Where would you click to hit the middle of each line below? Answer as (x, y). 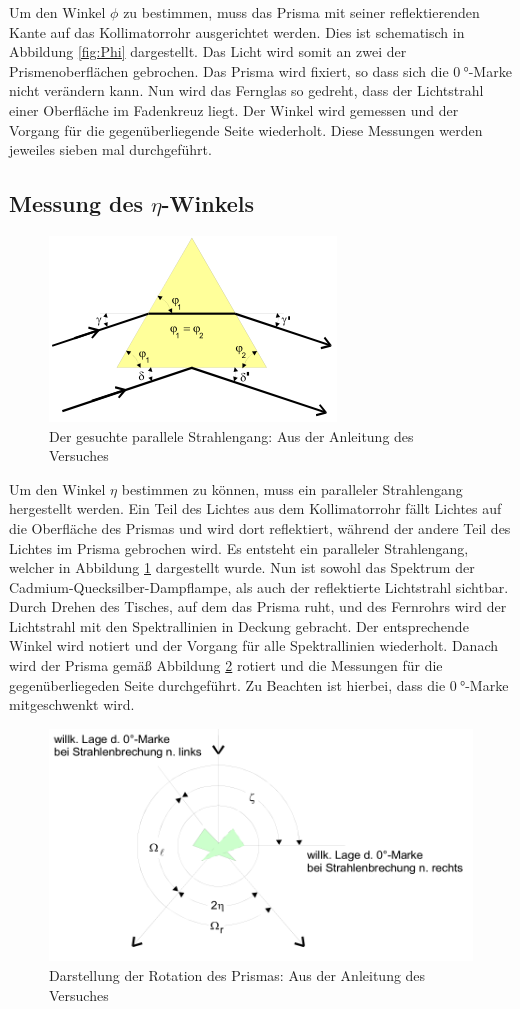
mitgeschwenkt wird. (72, 704)
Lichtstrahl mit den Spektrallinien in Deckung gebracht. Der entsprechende (239, 625)
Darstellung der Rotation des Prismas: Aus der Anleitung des (237, 975)
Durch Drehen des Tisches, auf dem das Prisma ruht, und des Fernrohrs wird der (258, 606)
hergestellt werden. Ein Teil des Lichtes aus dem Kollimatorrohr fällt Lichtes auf (255, 508)
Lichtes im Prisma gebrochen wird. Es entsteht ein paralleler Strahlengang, (239, 547)
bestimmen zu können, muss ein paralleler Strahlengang (292, 488)
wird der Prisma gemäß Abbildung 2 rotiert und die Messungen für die (226, 665)
